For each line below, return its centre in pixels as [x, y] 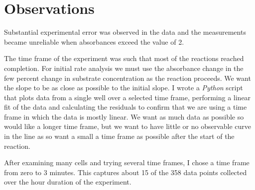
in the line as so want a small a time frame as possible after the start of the [119, 136]
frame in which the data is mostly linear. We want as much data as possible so [124, 116]
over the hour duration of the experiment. [68, 182]
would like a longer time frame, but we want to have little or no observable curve [128, 126]
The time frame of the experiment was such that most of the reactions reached [124, 58]
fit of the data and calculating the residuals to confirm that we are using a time [126, 107]
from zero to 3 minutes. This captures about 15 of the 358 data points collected [126, 172]
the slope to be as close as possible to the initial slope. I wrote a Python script [124, 88]
